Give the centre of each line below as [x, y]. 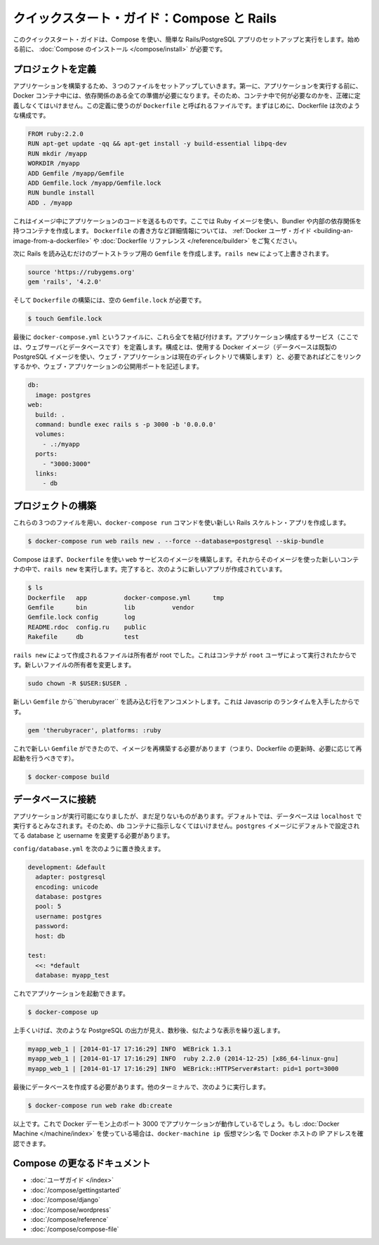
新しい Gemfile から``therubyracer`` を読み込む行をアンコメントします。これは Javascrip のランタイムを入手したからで [186, 701]
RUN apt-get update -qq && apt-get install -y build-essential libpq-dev [157, 144]
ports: [47, 454]
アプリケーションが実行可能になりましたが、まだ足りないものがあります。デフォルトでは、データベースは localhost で [188, 816]
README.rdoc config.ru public [87, 627]
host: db [50, 936]
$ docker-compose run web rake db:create [100, 1105]
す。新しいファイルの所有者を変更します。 [74, 665]
